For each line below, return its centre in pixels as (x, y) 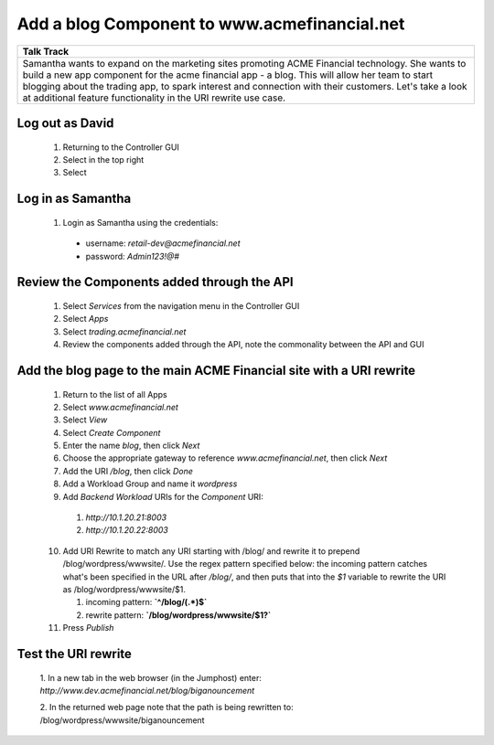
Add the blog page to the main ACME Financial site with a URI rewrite (216, 370)
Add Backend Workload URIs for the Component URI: (163, 496)
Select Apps (86, 319)
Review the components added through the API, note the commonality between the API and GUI (243, 345)
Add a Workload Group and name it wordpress (150, 484)
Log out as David (65, 123)
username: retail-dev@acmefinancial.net (163, 243)
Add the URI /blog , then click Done (128, 471)
